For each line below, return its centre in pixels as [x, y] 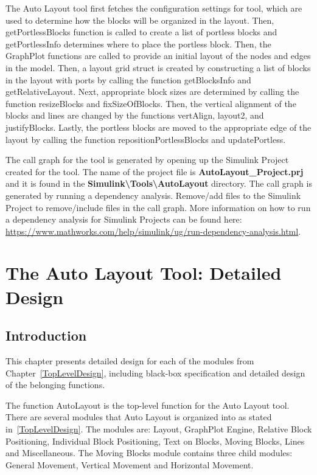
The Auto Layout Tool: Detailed [144, 273]
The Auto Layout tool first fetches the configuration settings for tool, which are [154, 8]
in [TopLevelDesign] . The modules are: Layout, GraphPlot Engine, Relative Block [159, 429]
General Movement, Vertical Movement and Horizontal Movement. [130, 464]
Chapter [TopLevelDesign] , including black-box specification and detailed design [155, 373]
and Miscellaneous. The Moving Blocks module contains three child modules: [149, 453]
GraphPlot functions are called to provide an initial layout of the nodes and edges [158, 56]
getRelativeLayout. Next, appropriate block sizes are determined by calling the [152, 92]
